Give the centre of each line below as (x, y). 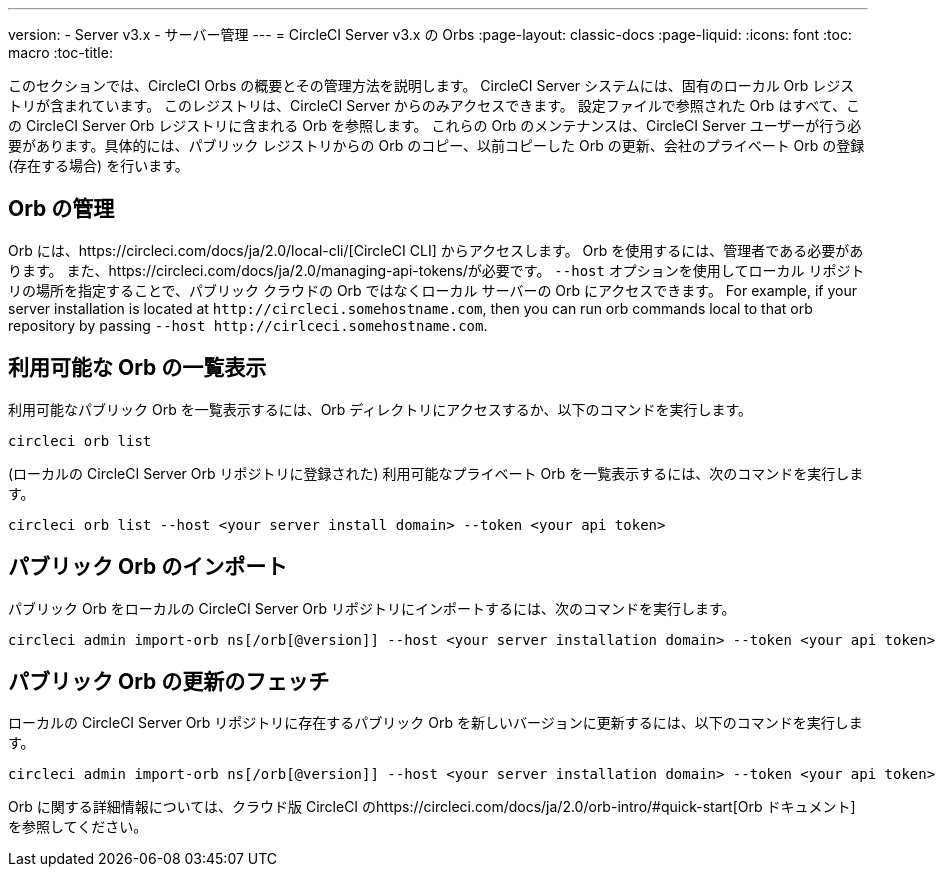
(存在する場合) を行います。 (98, 165)
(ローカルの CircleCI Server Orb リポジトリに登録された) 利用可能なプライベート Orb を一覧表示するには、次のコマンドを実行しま (436, 473)
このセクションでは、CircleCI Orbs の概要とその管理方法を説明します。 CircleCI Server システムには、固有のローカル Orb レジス (431, 85)
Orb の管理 (61, 209)
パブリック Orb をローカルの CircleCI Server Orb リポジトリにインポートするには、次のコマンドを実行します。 (372, 608)
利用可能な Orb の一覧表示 (137, 368)
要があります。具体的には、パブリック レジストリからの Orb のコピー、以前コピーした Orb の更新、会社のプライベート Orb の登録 (436, 145)
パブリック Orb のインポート (148, 567)
